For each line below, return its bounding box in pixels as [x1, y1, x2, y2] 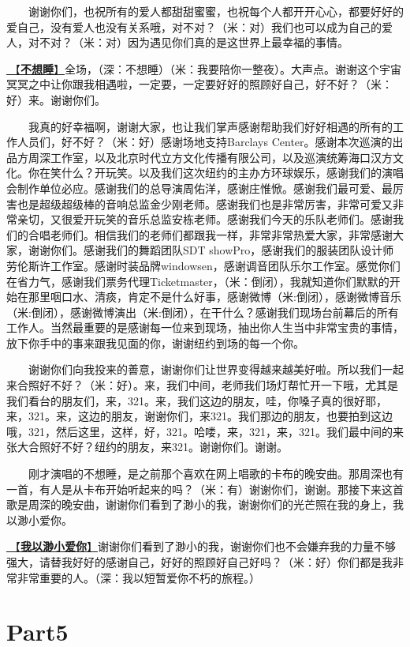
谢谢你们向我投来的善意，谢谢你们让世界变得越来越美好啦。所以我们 [28, 361, 382, 378]
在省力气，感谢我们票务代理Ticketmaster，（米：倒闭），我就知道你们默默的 [6, 273, 389, 289]
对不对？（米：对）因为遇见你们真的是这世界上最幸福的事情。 [28, 34, 348, 51]
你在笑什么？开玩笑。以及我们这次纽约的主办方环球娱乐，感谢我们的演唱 [28, 164, 404, 181]
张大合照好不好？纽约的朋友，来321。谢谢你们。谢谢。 [6, 438, 288, 455]
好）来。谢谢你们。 [6, 91, 106, 107]
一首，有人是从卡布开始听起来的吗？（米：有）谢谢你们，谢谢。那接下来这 [6, 480, 393, 497]
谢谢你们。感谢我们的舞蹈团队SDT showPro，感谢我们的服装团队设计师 [28, 242, 394, 258]
